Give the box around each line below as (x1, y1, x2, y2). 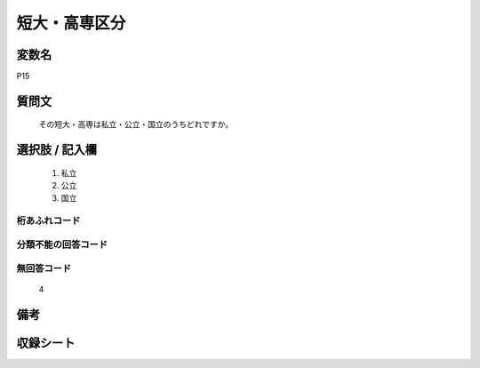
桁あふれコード (16, 214, 81, 227)
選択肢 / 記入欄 (16, 142, 98, 157)
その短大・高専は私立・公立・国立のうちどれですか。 (38, 119, 234, 130)
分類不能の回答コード (16, 238, 108, 251)
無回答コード (16, 262, 72, 275)
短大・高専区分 (16, 13, 126, 33)
